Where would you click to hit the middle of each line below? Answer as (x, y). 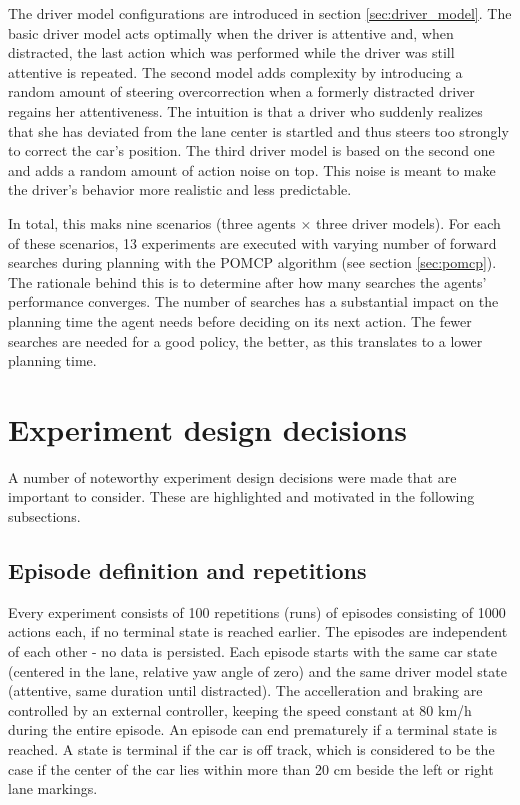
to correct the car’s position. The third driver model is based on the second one (251, 150)
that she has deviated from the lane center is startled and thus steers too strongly (258, 130)
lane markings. (53, 788)
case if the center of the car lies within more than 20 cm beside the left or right (251, 768)
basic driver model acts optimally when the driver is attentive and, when (231, 32)
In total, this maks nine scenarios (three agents (152, 222)
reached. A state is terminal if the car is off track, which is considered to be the (251, 748)
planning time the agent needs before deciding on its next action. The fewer (240, 320)
